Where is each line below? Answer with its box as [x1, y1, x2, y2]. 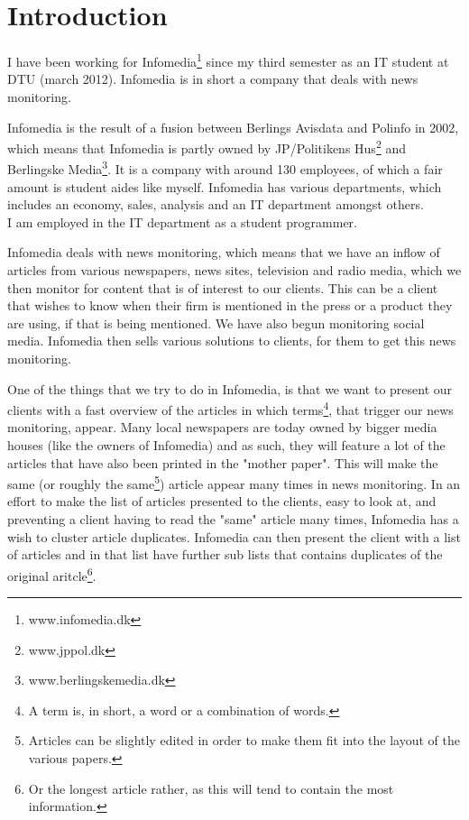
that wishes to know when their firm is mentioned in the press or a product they [7, 296, 453, 315]
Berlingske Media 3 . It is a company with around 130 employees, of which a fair [7, 157, 443, 179]
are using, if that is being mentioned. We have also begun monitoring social [7, 313, 425, 332]
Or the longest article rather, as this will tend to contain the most [28, 779, 394, 797]
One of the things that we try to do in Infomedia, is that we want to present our [7, 379, 453, 398]
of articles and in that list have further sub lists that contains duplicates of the [7, 545, 443, 564]
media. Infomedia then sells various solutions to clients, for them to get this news [7, 331, 456, 350]
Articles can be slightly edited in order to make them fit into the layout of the [28, 731, 460, 750]
